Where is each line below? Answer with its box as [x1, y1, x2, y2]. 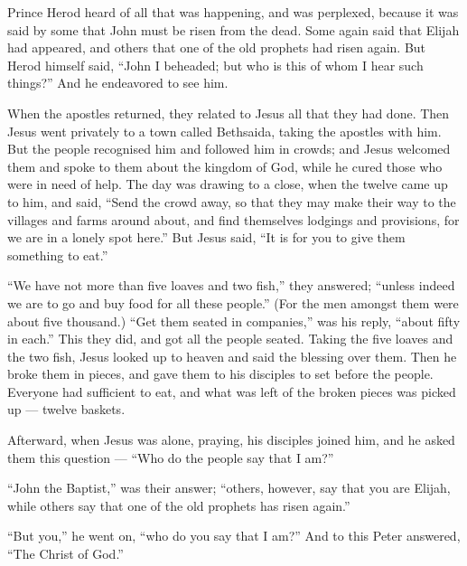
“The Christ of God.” [7, 544, 124, 563]
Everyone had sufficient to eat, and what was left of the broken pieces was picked [7, 382, 456, 401]
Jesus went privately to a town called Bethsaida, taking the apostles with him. [7, 121, 442, 140]
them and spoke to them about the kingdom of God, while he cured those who [7, 156, 443, 175]
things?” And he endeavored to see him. [7, 73, 229, 92]
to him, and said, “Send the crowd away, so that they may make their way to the [7, 192, 456, 211]
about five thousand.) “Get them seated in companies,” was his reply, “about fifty [7, 311, 461, 330]
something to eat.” [7, 245, 108, 264]
